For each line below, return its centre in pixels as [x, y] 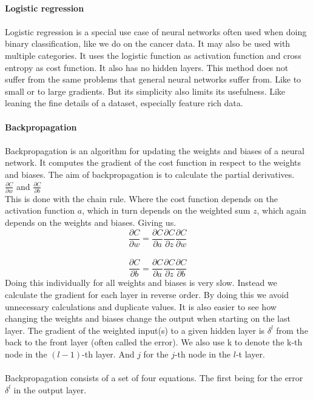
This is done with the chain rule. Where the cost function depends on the [141, 198]
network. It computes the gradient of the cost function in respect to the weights [153, 162]
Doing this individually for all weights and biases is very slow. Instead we [141, 283]
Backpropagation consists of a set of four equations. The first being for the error [154, 378]
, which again [281, 210]
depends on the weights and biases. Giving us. [91, 222]
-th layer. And [108, 354]
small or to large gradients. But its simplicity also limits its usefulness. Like [145, 91]
